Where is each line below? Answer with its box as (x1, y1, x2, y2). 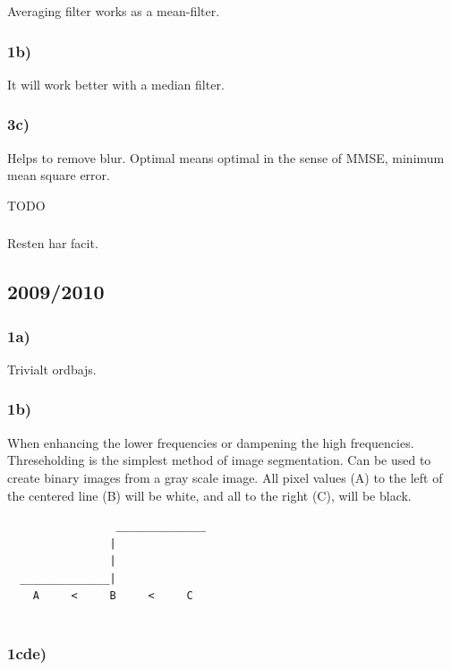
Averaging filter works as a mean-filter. (7, 2, 220, 20)
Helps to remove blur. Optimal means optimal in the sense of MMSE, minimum (7, 148, 445, 167)
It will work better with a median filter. (7, 74, 225, 93)
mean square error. (7, 166, 110, 185)
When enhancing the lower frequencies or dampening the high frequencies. (7, 433, 414, 451)
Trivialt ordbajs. (7, 359, 97, 378)
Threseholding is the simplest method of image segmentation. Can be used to (7, 451, 431, 469)
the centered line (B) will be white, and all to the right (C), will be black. (7, 485, 412, 504)
